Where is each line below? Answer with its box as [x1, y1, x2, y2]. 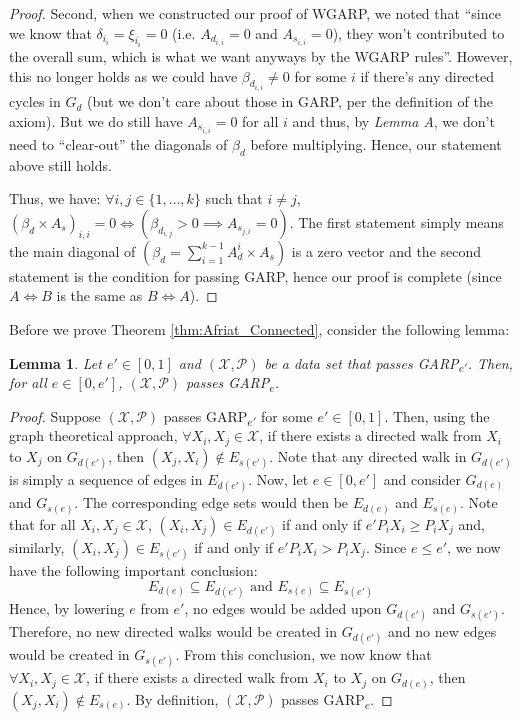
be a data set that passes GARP [264, 352, 459, 373]
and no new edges [388, 620, 497, 641]
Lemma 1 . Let [9, 352, 102, 373]
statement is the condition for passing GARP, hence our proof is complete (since [9, 265, 502, 286]
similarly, [9, 536, 65, 557]
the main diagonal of [9, 240, 136, 261]
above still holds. [9, 154, 112, 175]
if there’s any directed [360, 65, 495, 86]
